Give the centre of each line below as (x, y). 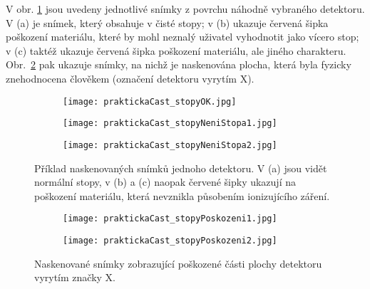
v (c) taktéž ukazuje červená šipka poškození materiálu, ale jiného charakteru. (176, 50)
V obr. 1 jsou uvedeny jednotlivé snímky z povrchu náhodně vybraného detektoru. (185, 9)
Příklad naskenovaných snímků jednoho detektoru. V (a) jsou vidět (181, 168)
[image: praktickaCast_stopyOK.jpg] (150, 101)
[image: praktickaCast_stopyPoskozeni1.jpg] (170, 219)
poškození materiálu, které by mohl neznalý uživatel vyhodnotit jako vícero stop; (183, 37)
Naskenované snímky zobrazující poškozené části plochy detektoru (178, 263)
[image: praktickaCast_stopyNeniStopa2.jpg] (170, 145)
